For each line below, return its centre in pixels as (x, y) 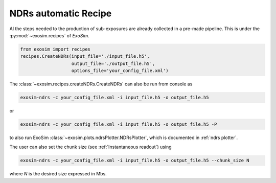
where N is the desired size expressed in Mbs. (58, 174)
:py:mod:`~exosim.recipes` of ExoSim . (49, 35)
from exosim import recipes (55, 49)
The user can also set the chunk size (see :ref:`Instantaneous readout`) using (90, 147)
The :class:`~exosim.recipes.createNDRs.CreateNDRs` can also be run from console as (101, 84)
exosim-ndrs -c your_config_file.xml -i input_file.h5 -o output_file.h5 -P (119, 124)
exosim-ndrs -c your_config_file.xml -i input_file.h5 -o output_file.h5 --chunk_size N (135, 161)
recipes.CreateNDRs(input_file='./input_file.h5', (85, 56)
